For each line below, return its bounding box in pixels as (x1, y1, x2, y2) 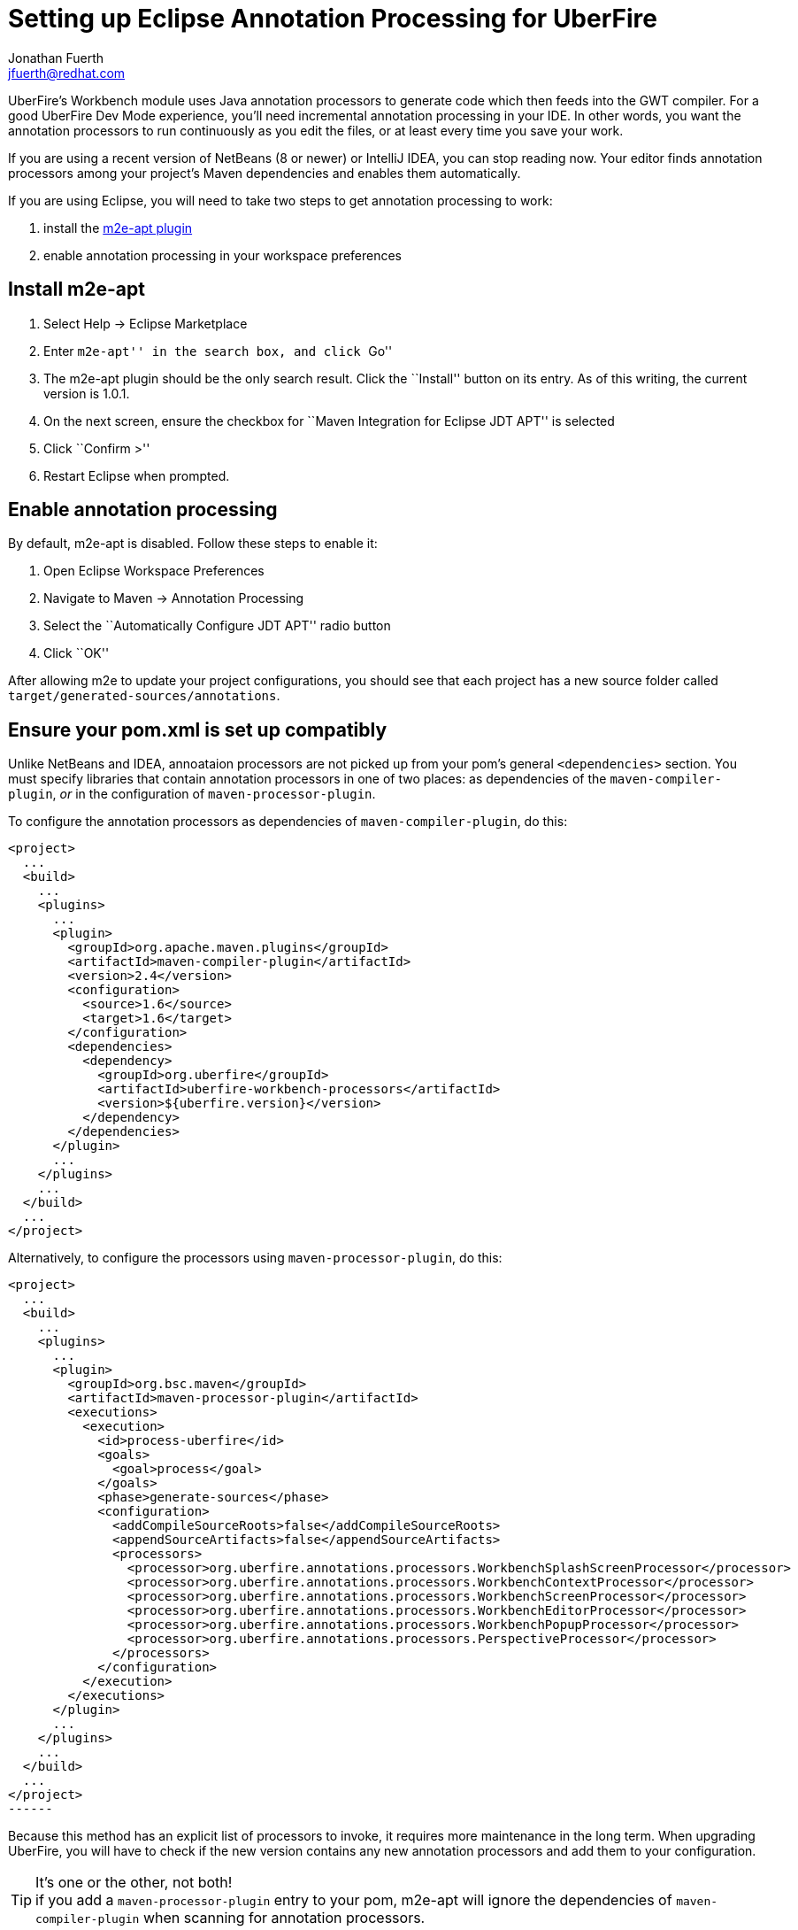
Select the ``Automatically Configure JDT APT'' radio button (43, 618, 391, 634)
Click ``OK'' (43, 645, 110, 661)
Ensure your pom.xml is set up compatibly (8, 718, 387, 741)
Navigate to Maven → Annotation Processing (43, 591, 304, 606)
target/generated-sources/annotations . (8, 688, 280, 704)
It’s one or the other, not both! (35, 1873, 233, 1892)
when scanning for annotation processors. (142, 1909, 426, 1927)
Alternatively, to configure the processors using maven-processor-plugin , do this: (8, 1250, 503, 1266)
